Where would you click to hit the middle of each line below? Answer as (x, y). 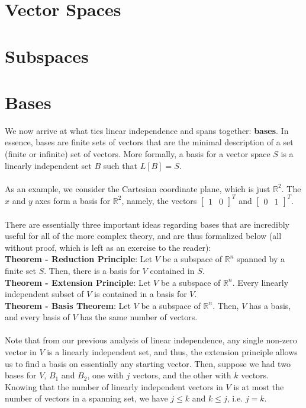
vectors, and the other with (182, 375)
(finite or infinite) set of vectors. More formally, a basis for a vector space (138, 154)
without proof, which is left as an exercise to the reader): (108, 247)
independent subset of (44, 294)
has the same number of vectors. (139, 317)
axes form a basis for (73, 200)
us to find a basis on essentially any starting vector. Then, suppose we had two (148, 363)
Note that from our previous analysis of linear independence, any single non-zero (151, 340)
